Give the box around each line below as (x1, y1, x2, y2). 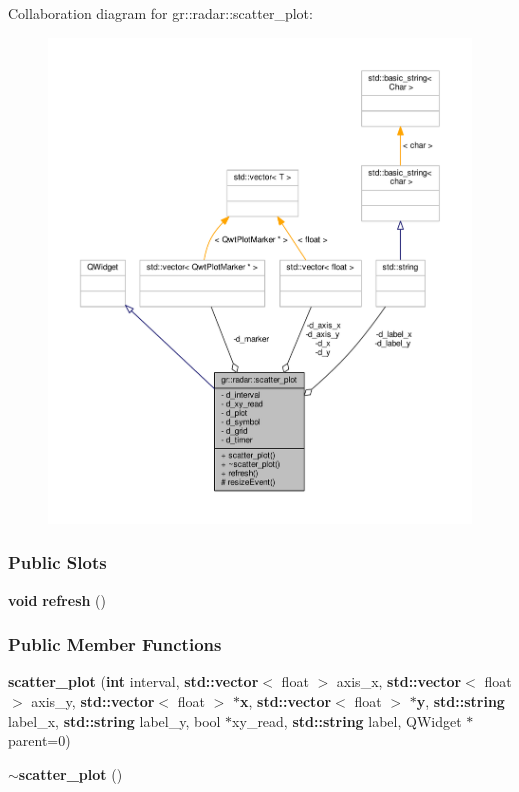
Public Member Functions (8, 632, 222, 657)
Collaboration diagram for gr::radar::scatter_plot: (8, 3, 313, 23)
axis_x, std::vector (336, 671, 462, 692)
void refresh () (8, 589, 106, 610)
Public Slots (8, 550, 107, 575)
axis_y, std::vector (31, 691, 155, 711)
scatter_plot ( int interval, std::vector (8, 671, 259, 692)
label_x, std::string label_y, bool (8, 710, 221, 731)
